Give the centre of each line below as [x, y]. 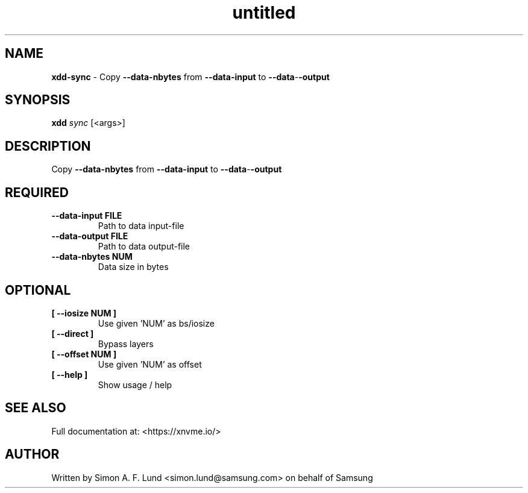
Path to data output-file [144, 246]
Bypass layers [126, 344]
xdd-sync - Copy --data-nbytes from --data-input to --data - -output [190, 77]
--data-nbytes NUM [92, 257]
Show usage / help [135, 385]
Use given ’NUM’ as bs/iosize [156, 323]
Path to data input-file [141, 226]
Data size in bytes [133, 267]
